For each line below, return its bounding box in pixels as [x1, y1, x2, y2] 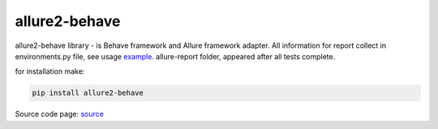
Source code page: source [15, 110, 105, 119]
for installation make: [15, 67, 85, 76]
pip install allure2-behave [32, 88, 144, 97]
